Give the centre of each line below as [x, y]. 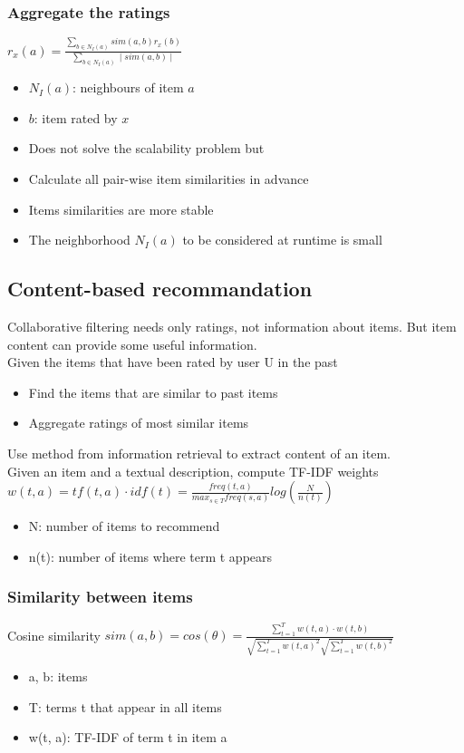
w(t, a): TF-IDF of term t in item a [128, 737]
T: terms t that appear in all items [125, 706]
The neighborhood [79, 240]
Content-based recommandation [160, 289]
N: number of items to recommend [124, 526]
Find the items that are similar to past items [153, 392]
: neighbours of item [128, 87]
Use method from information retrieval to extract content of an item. [199, 453]
